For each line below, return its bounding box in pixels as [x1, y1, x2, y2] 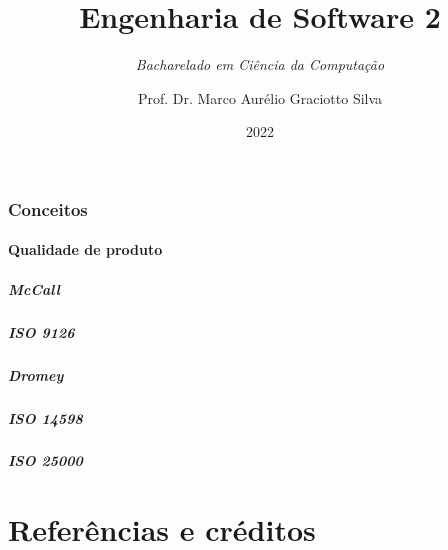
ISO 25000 [8, 450, 83, 471]
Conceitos [8, 196, 88, 221]
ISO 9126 [8, 321, 75, 342]
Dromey [8, 364, 64, 385]
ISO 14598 [8, 407, 83, 428]
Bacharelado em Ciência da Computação [135, 54, 385, 75]
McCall [8, 278, 60, 299]
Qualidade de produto [8, 239, 163, 260]
